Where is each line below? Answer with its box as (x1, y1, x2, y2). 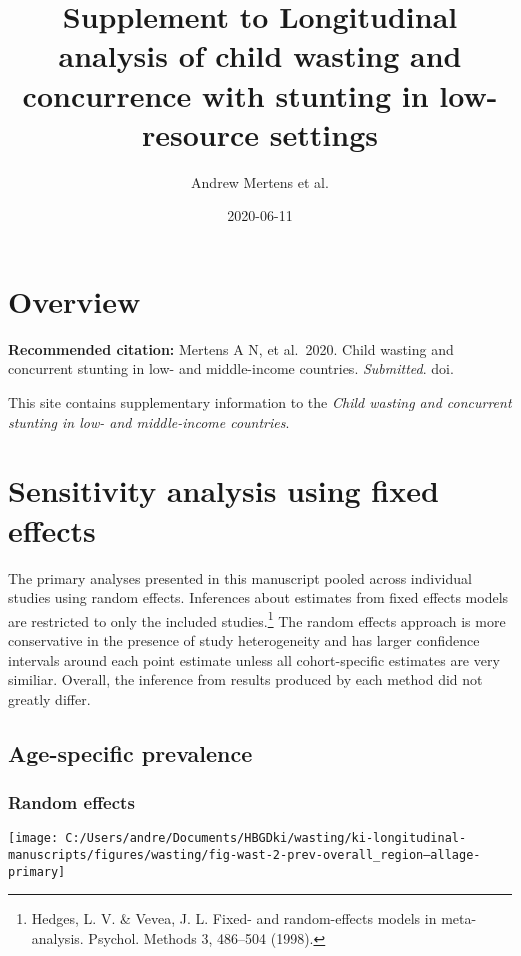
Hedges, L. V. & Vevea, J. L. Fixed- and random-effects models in (31, 908, 437, 929)
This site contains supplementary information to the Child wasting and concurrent (8, 392, 512, 412)
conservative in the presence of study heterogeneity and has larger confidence (8, 629, 480, 650)
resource (142, 113, 260, 154)
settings (269, 113, 378, 154)
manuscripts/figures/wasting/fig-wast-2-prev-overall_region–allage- (8, 847, 481, 862)
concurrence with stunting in (22, 74, 429, 115)
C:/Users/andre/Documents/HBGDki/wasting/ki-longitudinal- (65, 831, 467, 846)
